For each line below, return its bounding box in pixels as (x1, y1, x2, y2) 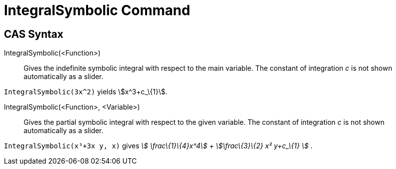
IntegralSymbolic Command (4, 2, 190, 19)
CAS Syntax (4, 28, 63, 40)
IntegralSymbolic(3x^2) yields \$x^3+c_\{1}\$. (4, 87, 168, 96)
